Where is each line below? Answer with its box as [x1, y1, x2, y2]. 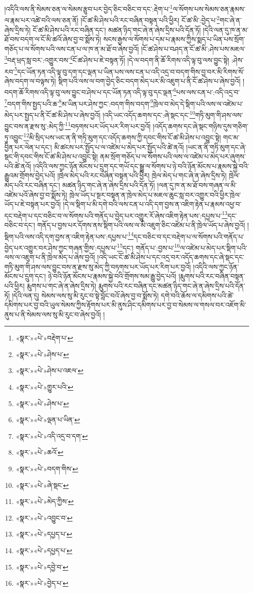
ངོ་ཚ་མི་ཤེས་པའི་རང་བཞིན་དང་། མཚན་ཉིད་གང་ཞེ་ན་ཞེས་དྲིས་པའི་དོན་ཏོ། [33, 24, 201, 35]
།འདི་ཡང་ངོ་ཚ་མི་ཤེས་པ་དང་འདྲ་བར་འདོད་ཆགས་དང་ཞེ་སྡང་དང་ [97, 252, 244, 262]
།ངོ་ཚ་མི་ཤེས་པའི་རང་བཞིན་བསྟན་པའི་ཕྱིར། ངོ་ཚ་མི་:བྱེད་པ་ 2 [81, 14, 220, 25]
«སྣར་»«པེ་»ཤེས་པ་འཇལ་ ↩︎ [16, 365, 84, 376]
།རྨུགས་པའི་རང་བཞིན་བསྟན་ [178, 271, 245, 281]
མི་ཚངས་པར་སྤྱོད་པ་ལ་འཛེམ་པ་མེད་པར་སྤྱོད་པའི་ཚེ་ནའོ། [54, 142, 184, 152]
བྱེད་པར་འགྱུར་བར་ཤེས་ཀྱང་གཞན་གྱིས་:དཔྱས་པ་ [4, 242, 117, 252]
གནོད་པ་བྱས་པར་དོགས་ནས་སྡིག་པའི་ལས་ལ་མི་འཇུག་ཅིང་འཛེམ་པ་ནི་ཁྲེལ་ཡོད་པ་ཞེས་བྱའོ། [37, 220, 245, 230]
